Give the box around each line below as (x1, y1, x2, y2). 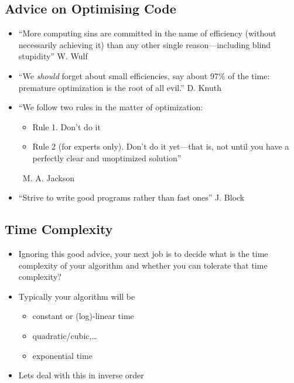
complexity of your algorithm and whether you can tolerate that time (18, 259, 268, 271)
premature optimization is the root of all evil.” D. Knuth (18, 81, 221, 93)
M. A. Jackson (22, 171, 74, 184)
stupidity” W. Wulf (18, 50, 88, 62)
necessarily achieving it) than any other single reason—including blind (18, 38, 271, 50)
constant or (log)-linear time (32, 310, 134, 322)
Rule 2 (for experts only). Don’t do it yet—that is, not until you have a (32, 140, 289, 152)
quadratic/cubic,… (32, 329, 97, 341)
